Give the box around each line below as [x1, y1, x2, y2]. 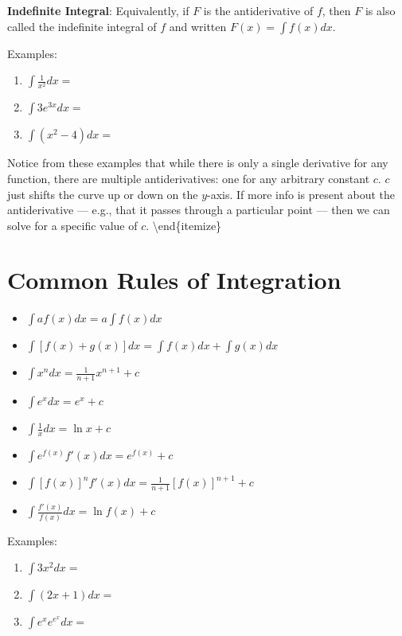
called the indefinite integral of [7, 18, 157, 34]
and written [169, 18, 227, 34]
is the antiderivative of [203, 2, 314, 18]
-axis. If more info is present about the [207, 185, 396, 202]
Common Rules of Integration [7, 263, 342, 296]
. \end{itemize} [146, 217, 222, 233]
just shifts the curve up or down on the [7, 185, 198, 202]
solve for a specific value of [7, 217, 138, 233]
